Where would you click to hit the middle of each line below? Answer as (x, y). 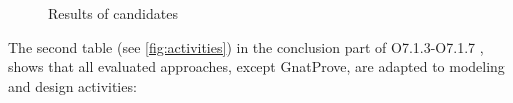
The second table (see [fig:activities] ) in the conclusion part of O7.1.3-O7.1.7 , (246, 46)
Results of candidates (113, 13)
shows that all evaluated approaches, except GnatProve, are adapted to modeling (256, 66)
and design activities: (72, 85)
